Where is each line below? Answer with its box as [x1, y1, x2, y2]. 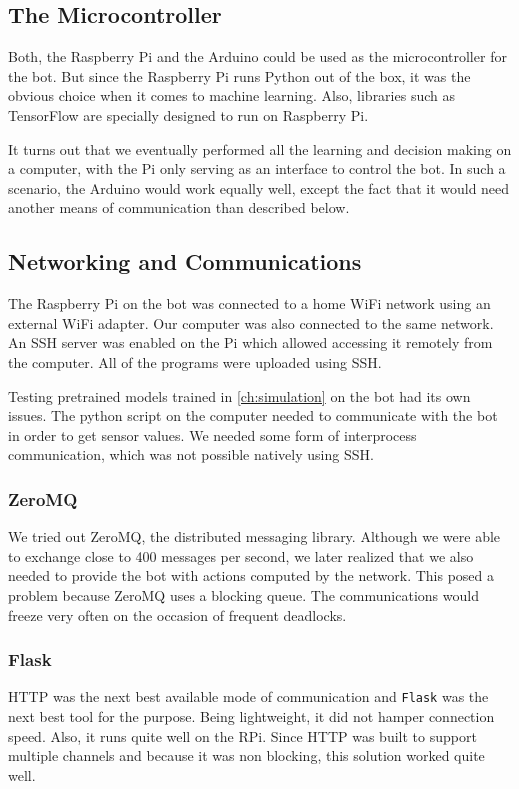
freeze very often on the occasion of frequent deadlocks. [8, 604, 347, 625]
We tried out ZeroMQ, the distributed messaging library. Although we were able [8, 526, 501, 547]
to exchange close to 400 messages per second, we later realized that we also [8, 545, 474, 566]
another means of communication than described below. [8, 197, 350, 218]
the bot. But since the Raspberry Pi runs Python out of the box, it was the [8, 65, 471, 86]
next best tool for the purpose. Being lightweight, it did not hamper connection [8, 705, 495, 726]
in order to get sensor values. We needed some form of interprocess [8, 424, 417, 445]
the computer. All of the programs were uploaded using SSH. [8, 351, 382, 372]
